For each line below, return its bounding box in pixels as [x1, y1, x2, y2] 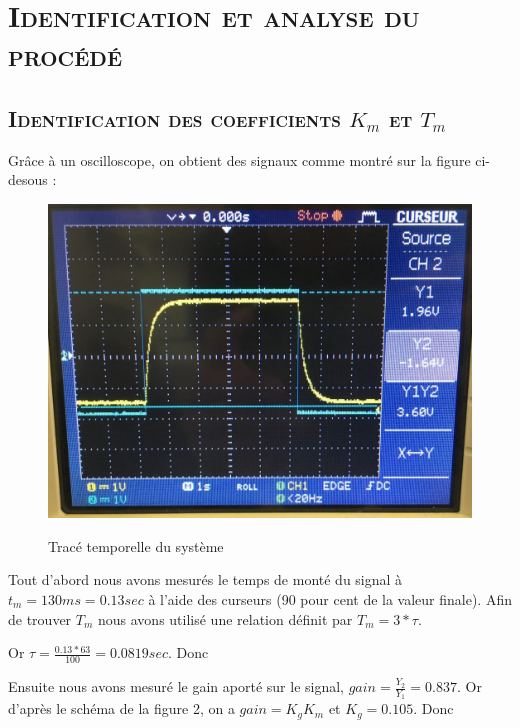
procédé [8, 34, 123, 75]
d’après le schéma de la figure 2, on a [8, 698, 235, 719]
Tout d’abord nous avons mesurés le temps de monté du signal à [8, 569, 403, 590]
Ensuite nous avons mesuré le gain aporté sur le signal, [8, 676, 344, 697]
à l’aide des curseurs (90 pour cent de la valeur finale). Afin [148, 589, 512, 609]
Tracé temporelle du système [48, 535, 224, 556]
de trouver [8, 608, 72, 629]
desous [8, 169, 48, 190]
